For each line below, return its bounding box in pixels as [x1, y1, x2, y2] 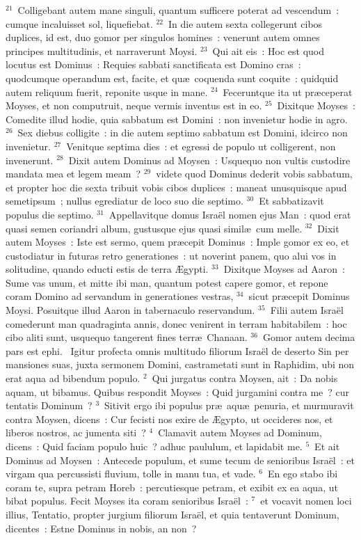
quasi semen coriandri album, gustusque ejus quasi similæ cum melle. [6, 221, 303, 235]
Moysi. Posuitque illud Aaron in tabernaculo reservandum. [6, 303, 255, 317]
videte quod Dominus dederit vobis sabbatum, [156, 166, 353, 181]
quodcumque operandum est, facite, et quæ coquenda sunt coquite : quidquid [6, 70, 339, 85]
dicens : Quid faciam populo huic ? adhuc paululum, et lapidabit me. [6, 439, 303, 453]
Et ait [314, 439, 340, 453]
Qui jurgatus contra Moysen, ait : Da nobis [152, 371, 338, 386]
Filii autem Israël [270, 303, 344, 317]
